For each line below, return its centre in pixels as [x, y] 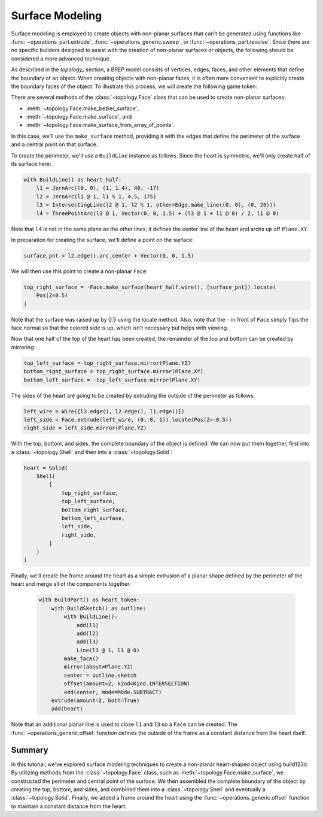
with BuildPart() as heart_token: [89, 600]
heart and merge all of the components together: [71, 584]
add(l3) [87, 642]
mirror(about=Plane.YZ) [99, 667]
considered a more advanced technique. [61, 58]
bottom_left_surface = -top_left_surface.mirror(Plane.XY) [112, 380]
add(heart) [67, 709]
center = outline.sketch [100, 675]
